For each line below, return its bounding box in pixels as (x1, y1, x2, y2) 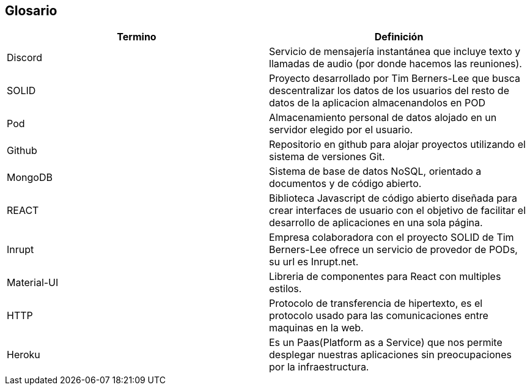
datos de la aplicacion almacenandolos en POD (269, 97, 486, 109)
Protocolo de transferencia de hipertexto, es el (269, 297, 483, 310)
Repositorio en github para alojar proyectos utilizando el (269, 138, 526, 151)
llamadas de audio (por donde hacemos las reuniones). (269, 57, 522, 70)
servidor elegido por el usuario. (269, 123, 413, 136)
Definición (374, 31, 424, 43)
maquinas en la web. (269, 322, 364, 334)
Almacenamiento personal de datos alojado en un (269, 111, 497, 124)
